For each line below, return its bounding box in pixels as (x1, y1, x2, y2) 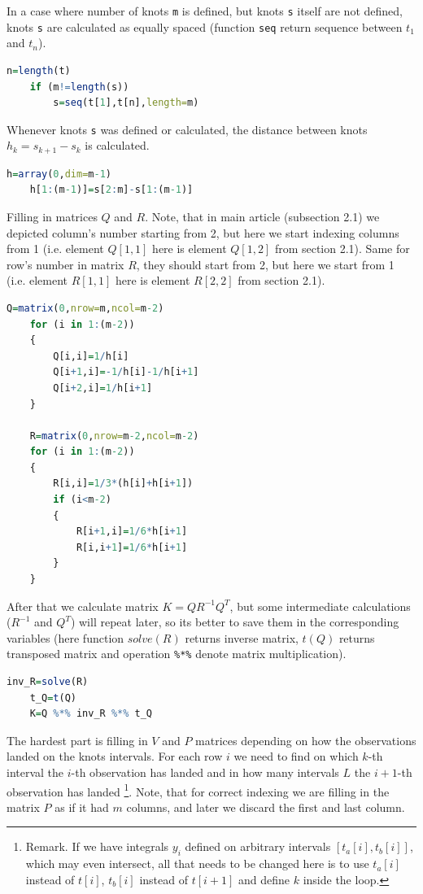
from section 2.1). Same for (274, 240, 410, 257)
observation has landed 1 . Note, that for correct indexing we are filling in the (7, 780, 390, 800)
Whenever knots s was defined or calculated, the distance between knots (7, 120, 368, 137)
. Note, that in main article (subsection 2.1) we (145, 207, 380, 225)
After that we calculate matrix (7, 597, 159, 614)
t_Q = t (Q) (29, 691, 76, 704)
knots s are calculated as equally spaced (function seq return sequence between (7, 18, 403, 35)
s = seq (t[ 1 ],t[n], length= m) (53, 97, 199, 109)
